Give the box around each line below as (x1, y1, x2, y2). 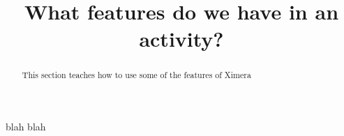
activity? (139, 24, 224, 53)
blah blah (6, 119, 46, 134)
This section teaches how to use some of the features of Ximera (22, 69, 251, 81)
